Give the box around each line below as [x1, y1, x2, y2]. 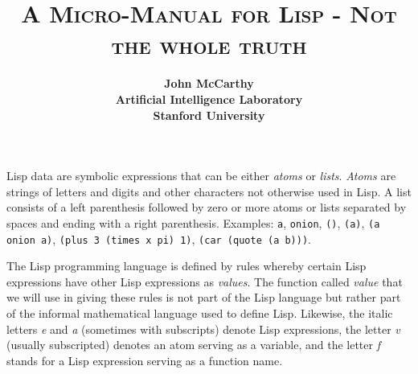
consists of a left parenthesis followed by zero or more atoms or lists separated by [6, 199, 407, 216]
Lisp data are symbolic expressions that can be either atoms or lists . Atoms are [6, 167, 396, 184]
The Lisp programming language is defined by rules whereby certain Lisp [6, 257, 367, 274]
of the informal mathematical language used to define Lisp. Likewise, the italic [6, 304, 393, 321]
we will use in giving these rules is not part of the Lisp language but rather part [6, 289, 401, 306]
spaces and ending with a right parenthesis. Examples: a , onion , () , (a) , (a [6, 214, 380, 231]
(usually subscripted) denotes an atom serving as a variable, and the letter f [6, 336, 380, 353]
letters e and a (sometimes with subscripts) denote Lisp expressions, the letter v [6, 320, 400, 337]
